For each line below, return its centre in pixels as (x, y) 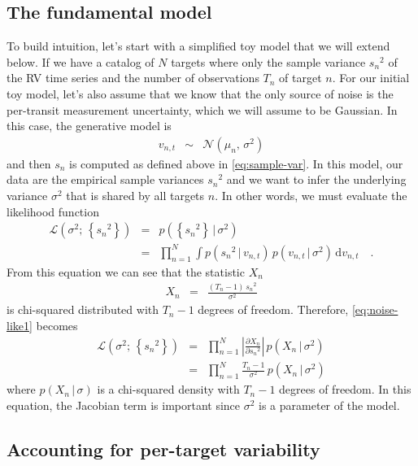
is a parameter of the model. (329, 405)
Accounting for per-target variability (163, 449)
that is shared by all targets (135, 195)
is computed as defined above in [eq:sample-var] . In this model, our (236, 163)
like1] (20, 326)
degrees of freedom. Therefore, (273, 309)
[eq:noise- (375, 309)
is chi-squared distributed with (83, 309)
